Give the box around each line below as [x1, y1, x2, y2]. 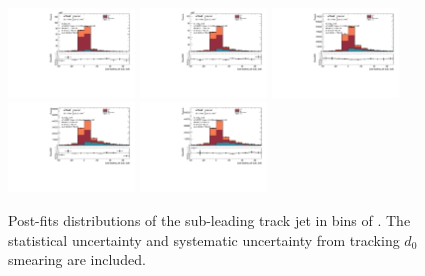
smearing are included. [8, 249, 146, 270]
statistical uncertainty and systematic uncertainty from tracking [8, 229, 400, 250]
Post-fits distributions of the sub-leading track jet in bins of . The [8, 209, 411, 230]
